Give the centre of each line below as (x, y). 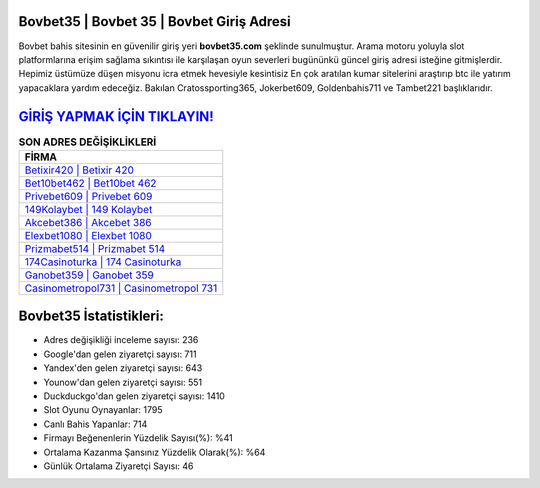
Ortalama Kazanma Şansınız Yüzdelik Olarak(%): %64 (154, 452)
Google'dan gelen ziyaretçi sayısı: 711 (120, 354)
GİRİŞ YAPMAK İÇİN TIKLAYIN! (116, 116)
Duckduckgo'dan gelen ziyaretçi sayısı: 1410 (134, 396)
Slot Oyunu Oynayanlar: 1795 (103, 410)
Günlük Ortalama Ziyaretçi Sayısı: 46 (118, 466)
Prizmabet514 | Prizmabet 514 (95, 248)
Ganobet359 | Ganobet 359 (89, 275)
